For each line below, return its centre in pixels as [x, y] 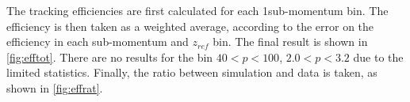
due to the [378, 57]
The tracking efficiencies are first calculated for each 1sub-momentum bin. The [197, 10]
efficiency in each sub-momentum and [98, 42]
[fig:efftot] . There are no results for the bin [110, 57]
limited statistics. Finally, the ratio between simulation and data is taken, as [192, 72]
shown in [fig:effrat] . [55, 87]
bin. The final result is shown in [290, 42]
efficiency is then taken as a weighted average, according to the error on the [190, 26]
